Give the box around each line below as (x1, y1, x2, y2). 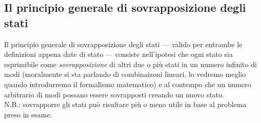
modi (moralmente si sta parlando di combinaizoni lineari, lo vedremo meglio (4, 69, 246, 79)
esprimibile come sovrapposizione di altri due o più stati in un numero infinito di (4, 58, 257, 69)
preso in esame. (4, 109, 52, 119)
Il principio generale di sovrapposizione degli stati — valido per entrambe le (4, 38, 243, 49)
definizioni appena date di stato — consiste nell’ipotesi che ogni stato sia (4, 49, 233, 59)
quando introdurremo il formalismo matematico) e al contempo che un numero (4, 78, 251, 89)
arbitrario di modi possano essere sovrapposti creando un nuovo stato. (4, 89, 224, 99)
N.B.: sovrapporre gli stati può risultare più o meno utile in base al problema (4, 99, 247, 110)
